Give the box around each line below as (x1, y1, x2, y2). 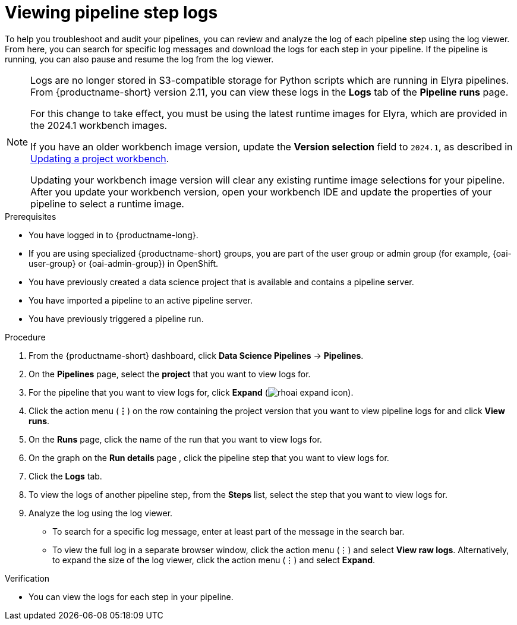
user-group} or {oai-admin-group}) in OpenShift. (29, 258, 219, 269)
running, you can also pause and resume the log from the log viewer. (5, 53, 274, 64)
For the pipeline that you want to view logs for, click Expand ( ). (29, 387, 354, 397)
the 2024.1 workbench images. (30, 119, 168, 131)
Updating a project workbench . (30, 152, 169, 165)
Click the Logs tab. (29, 471, 102, 481)
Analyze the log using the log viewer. (29, 507, 173, 518)
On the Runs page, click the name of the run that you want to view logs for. (29, 434, 322, 444)
